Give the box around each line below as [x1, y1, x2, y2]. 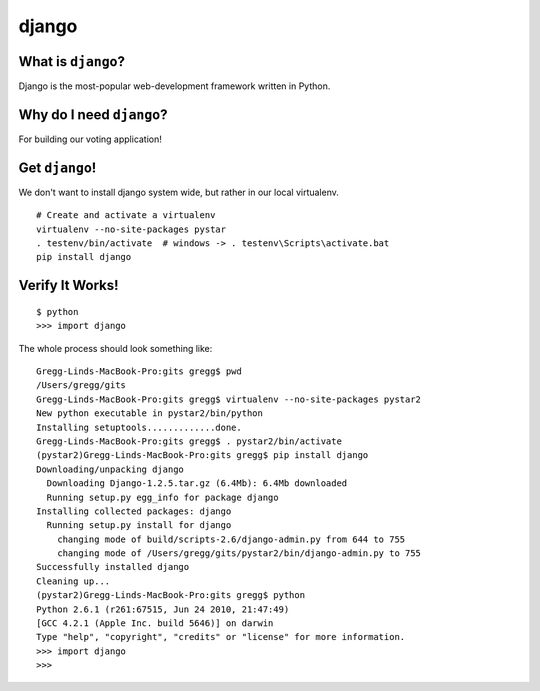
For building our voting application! [18, 133, 162, 145]
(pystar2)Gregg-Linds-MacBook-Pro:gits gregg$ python [36, 590, 305, 601]
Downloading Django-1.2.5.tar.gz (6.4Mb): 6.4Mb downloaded [46, 478, 348, 489]
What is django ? [18, 53, 125, 70]
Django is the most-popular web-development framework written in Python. [18, 80, 331, 92]
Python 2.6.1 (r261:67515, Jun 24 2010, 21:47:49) [36, 603, 290, 615]
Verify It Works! [18, 277, 119, 294]
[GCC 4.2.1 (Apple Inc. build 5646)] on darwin [36, 618, 274, 629]
